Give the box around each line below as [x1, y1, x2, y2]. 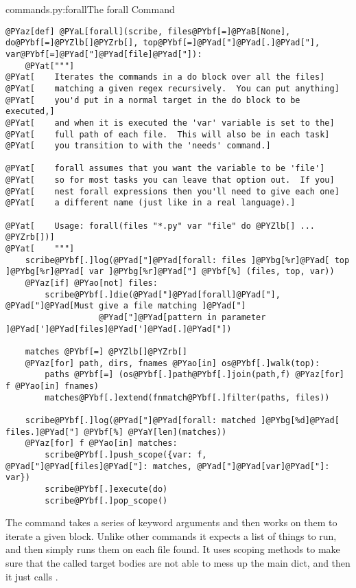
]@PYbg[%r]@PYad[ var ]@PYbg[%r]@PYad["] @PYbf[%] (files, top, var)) [5, 267, 335, 277]
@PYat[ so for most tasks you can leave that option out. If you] [5, 175, 335, 185]
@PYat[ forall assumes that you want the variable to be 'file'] [5, 163, 325, 174]
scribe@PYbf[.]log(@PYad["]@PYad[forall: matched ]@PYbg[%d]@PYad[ [25, 415, 340, 425]
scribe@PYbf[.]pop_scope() [45, 495, 168, 506]
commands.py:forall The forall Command [5, 2, 175, 16]
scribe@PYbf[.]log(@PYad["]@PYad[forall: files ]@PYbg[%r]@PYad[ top [25, 255, 350, 265]
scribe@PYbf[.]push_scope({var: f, [45, 449, 207, 460]
